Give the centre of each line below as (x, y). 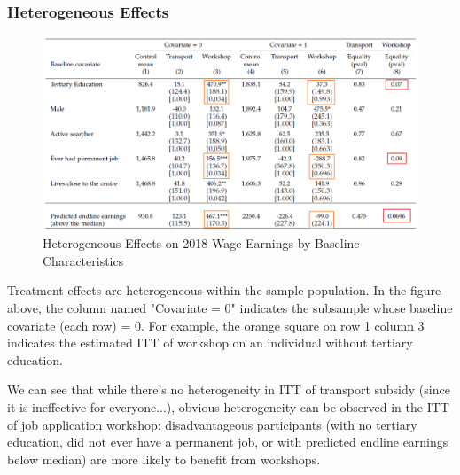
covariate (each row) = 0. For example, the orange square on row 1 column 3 (216, 325)
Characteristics (83, 260)
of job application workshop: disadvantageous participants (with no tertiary (212, 424)
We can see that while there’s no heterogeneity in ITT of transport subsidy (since (229, 389)
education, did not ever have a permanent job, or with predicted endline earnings (228, 442)
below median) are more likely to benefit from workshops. (164, 459)
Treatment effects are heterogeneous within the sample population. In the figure (224, 290)
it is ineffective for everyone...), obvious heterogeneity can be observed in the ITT (228, 407)
